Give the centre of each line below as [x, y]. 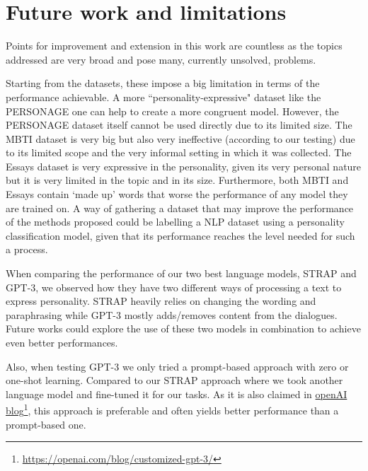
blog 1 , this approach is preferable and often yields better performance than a [172, 409]
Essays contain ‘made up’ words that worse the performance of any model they [177, 194]
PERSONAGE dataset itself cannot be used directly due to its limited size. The [179, 125]
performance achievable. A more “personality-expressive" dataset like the [163, 97]
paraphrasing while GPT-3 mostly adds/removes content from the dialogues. [172, 314]
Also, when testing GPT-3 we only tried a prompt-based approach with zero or [177, 366]
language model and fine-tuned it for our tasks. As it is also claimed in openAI [177, 394]
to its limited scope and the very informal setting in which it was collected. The [179, 152]
